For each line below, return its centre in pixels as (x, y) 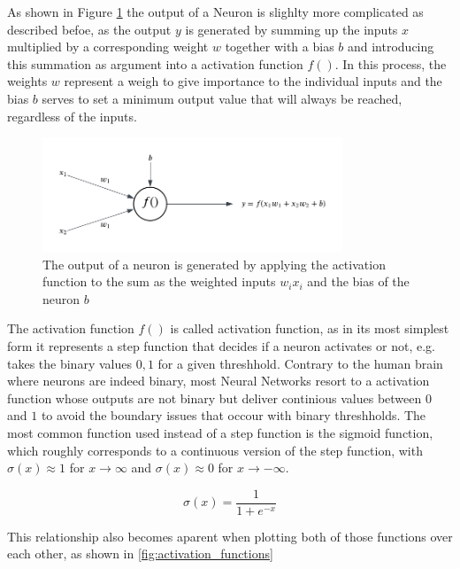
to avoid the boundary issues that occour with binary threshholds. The (234, 415)
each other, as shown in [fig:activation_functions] (140, 553)
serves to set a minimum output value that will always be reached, (222, 98)
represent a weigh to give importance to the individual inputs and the (253, 81)
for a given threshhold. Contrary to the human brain (300, 363)
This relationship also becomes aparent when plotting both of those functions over (230, 536)
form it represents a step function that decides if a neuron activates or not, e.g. (221, 345)
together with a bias (280, 47)
